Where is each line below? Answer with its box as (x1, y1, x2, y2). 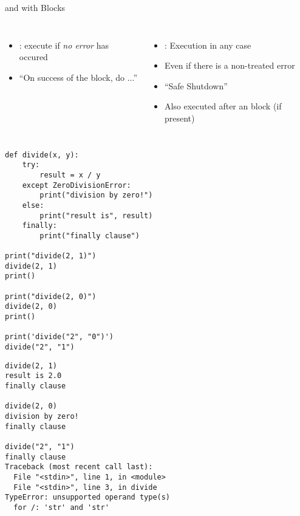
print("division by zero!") (39, 191, 153, 200)
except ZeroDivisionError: (22, 181, 131, 190)
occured (19, 50, 48, 63)
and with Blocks (5, 1, 66, 13)
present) (164, 111, 195, 124)
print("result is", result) (39, 211, 153, 220)
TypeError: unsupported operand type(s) (5, 493, 171, 502)
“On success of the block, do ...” (19, 71, 138, 83)
